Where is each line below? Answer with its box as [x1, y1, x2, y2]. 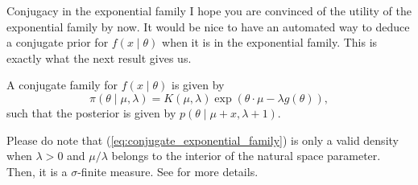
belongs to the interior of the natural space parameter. [111, 147, 381, 164]
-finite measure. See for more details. [77, 162, 259, 179]
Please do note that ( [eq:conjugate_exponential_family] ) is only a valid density [6, 131, 399, 148]
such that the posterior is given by [6, 104, 176, 121]
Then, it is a [6, 162, 68, 179]
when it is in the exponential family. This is [162, 34, 378, 51]
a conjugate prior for [6, 34, 109, 51]
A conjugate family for [6, 76, 118, 93]
